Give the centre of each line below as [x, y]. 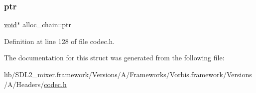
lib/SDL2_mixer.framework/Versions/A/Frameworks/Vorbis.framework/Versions [128, 74]
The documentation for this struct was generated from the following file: [114, 58]
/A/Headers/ [24, 84]
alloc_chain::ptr [47, 24]
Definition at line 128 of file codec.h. [60, 41]
